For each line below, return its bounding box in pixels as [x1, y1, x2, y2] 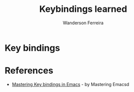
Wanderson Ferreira [62, 20, 104, 26]
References [4, 65, 53, 76]
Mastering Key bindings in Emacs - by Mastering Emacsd [11, 81, 130, 87]
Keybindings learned [39, 3, 128, 15]
